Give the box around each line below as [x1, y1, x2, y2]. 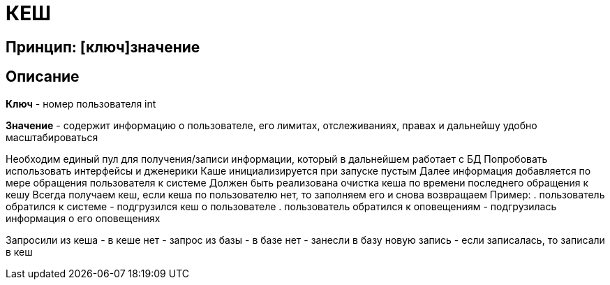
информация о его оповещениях [6, 212, 161, 224]
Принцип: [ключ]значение [6, 38, 200, 56]
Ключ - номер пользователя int [6, 97, 156, 110]
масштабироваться [6, 131, 98, 143]
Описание [6, 68, 80, 86]
